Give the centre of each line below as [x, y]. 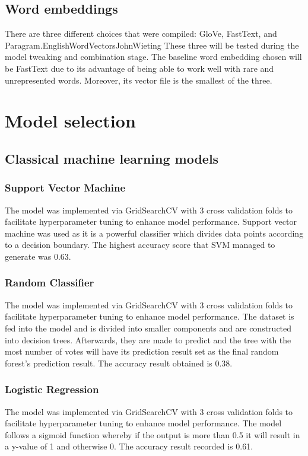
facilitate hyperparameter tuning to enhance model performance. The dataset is [150, 316]
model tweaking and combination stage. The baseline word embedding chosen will [153, 57]
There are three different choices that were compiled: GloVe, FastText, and [141, 34]
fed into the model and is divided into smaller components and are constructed [148, 328]
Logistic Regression [52, 389]
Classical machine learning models [112, 158]
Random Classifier [50, 283]
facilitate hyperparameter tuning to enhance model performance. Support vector [151, 221]
